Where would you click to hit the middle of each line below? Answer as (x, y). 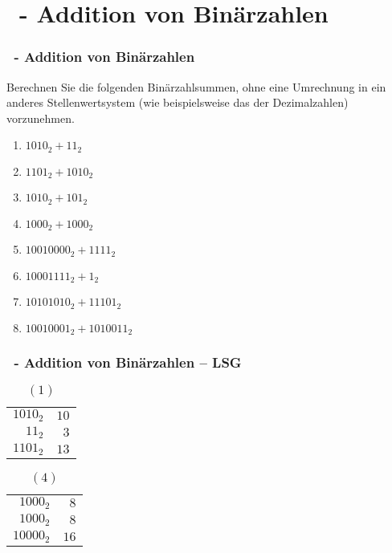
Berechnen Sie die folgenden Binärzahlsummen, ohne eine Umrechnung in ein (196, 86)
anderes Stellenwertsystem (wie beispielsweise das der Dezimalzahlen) (178, 102)
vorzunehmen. (41, 118)
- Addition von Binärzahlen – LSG (128, 362)
